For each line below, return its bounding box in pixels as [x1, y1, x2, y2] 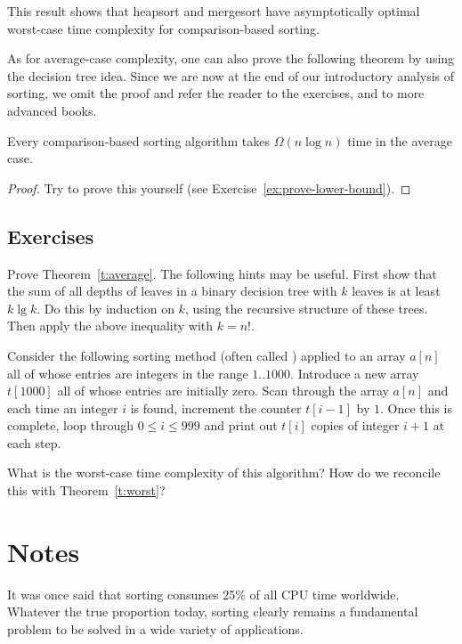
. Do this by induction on [36, 298, 174, 317]
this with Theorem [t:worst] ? [7, 481, 166, 500]
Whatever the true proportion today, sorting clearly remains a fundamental [7, 602, 418, 621]
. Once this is [379, 398, 453, 417]
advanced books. [7, 101, 97, 119]
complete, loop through [7, 416, 134, 435]
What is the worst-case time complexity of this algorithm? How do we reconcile [7, 463, 441, 482]
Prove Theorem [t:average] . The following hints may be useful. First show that [7, 264, 437, 282]
